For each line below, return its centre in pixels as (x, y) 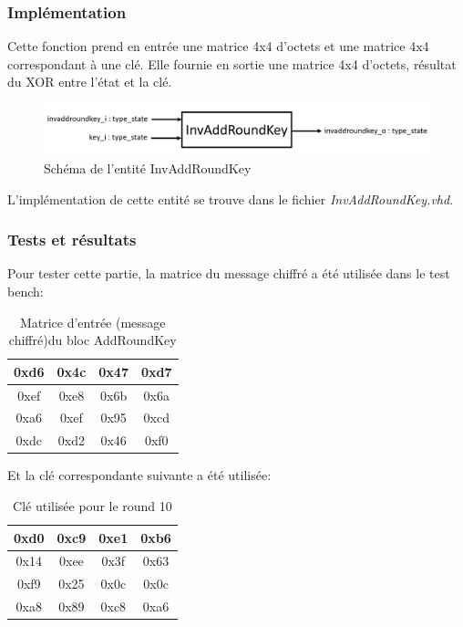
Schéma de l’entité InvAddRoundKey (148, 167)
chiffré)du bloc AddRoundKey (93, 340)
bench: (26, 291)
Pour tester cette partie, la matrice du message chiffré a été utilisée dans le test (229, 273)
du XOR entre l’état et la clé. (90, 82)
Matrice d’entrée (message (93, 322)
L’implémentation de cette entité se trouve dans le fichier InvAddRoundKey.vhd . (231, 199)
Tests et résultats (72, 240)
